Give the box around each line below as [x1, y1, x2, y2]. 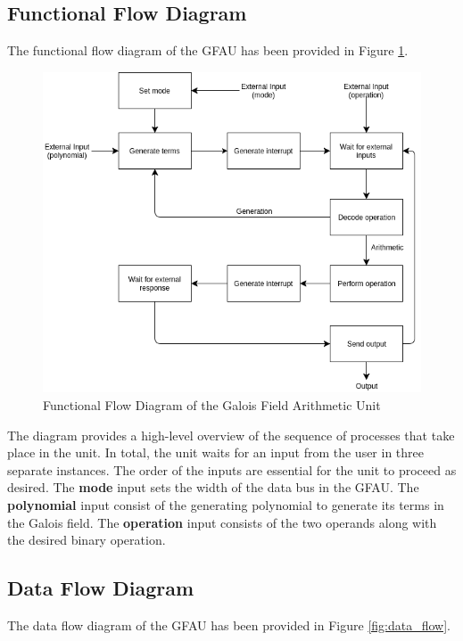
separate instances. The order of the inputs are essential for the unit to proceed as [7, 460, 457, 479]
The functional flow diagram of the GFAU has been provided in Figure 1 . [7, 41, 409, 60]
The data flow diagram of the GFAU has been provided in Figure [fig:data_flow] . [7, 615, 451, 634]
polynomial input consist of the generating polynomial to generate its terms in [7, 496, 444, 514]
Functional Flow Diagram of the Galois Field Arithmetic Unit [43, 396, 381, 415]
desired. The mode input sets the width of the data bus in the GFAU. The [7, 478, 419, 497]
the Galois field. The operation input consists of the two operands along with [7, 513, 437, 531]
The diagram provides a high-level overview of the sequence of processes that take [7, 425, 455, 444]
